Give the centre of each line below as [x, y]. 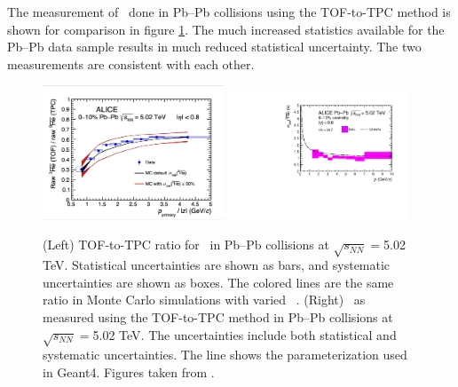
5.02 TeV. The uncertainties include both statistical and [245, 334]
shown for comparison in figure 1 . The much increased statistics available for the [226, 29]
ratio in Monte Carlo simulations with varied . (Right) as [204, 300]
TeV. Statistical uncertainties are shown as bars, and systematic [217, 265]
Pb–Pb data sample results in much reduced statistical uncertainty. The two [214, 47]
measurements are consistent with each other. [131, 63]
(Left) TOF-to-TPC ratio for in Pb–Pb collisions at [186, 245]
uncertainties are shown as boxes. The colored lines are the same [218, 282]
